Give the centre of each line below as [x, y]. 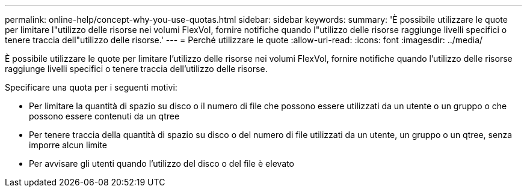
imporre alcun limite [68, 145]
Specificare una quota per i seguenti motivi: [91, 87]
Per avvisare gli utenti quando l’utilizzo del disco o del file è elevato [162, 163]
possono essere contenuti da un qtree [104, 116]
